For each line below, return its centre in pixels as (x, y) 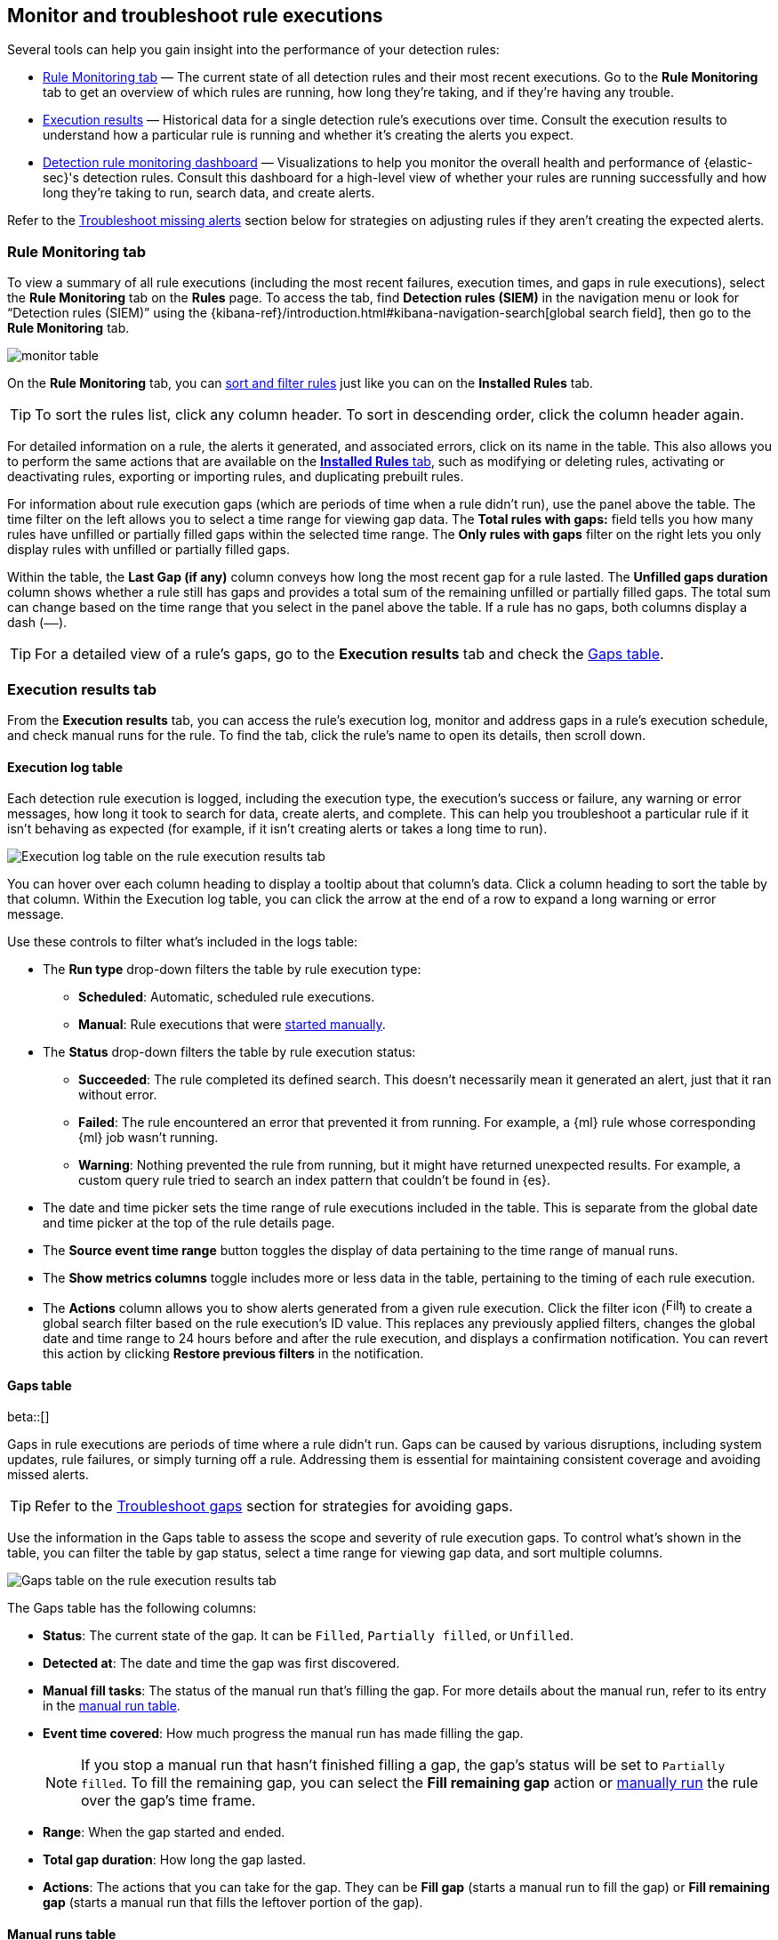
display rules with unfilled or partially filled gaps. (149, 550)
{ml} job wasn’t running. (148, 1138)
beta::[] (28, 1417)
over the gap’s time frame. (168, 1801)
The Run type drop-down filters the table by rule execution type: (232, 970)
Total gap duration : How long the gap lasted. (175, 1860)
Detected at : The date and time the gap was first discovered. (221, 1663)
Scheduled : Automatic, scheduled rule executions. (227, 997)
